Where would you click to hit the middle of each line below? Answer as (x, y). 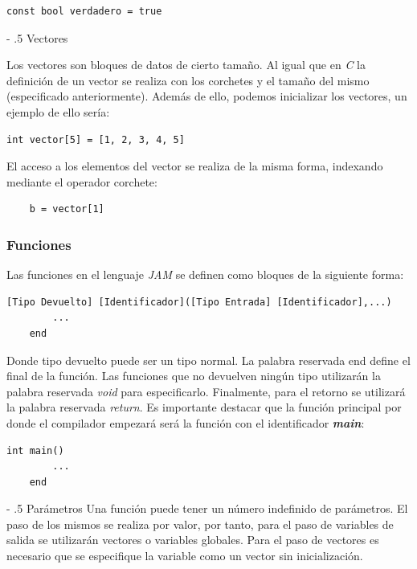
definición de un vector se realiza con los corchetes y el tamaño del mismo (188, 80)
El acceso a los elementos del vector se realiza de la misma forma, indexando (195, 166)
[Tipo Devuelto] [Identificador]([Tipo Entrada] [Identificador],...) (199, 302)
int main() (35, 450)
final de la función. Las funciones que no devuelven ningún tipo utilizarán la (194, 376)
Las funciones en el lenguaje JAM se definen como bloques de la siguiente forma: (205, 274)
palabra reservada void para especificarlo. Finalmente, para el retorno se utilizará (206, 391)
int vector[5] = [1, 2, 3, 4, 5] (96, 139)
